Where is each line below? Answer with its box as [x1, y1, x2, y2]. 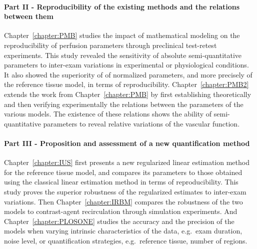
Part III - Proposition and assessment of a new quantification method [4, 137, 250, 148]
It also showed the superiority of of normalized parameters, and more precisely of [4, 69, 252, 79]
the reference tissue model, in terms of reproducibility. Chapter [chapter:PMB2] [4, 79, 249, 89]
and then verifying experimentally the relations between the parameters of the [4, 98, 243, 109]
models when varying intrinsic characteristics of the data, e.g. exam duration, [4, 225, 242, 236]
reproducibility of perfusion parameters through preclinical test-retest [4, 39, 217, 50]
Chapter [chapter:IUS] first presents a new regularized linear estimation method [4, 157, 249, 167]
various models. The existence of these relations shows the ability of [4, 108, 212, 119]
